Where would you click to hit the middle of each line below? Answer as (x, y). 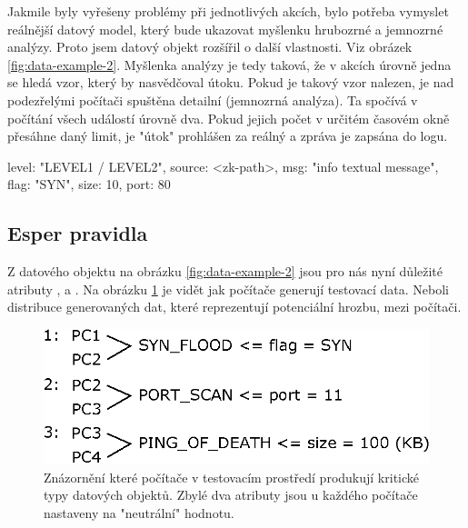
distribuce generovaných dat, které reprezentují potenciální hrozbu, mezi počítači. (234, 307)
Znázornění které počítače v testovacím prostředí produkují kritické (232, 477)
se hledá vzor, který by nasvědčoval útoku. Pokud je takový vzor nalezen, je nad (231, 82)
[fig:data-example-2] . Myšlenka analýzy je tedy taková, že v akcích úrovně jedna (229, 64)
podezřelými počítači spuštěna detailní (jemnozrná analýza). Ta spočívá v (213, 100)
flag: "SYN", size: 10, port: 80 (89, 184)
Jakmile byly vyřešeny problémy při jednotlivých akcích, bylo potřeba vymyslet (228, 11)
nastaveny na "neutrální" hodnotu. (139, 512)
